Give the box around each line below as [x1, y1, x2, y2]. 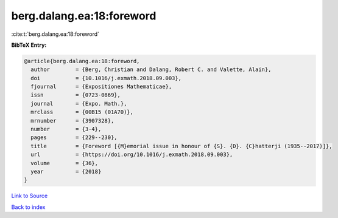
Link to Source [11, 192, 48, 200]
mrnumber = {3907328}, [30, 117, 114, 124]
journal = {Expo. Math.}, [30, 100, 127, 107]
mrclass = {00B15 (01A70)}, [30, 109, 134, 115]
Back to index [11, 203, 46, 211]
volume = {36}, [30, 160, 99, 166]
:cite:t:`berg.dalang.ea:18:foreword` [11, 30, 100, 38]
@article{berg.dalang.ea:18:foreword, [24, 58, 140, 64]
